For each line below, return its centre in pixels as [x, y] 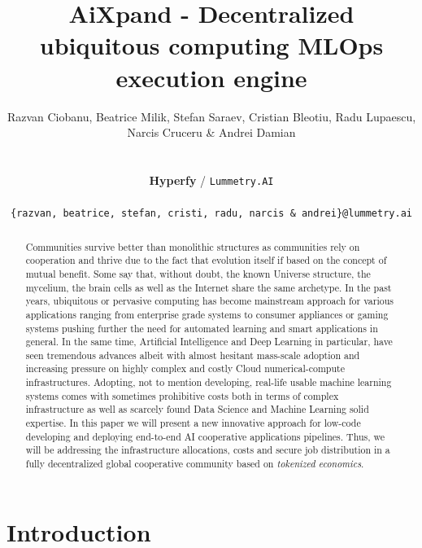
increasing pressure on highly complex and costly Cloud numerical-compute [185, 368]
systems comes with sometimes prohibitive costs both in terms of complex [182, 395]
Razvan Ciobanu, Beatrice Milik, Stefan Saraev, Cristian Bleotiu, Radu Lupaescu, [211, 116]
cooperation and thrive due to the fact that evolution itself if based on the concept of [206, 260]
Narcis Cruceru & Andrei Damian [211, 132]
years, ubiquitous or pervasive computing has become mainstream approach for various [209, 301]
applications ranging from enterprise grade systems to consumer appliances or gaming [207, 314]
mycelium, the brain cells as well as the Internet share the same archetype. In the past [209, 287]
